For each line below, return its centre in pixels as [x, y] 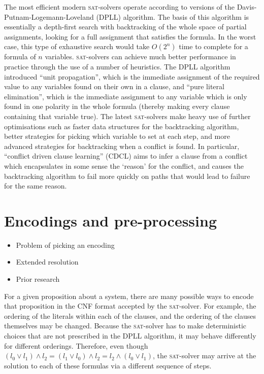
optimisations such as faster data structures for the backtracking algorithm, [122, 126]
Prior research [38, 279]
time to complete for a [213, 46]
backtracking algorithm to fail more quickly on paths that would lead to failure [127, 176]
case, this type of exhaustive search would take [77, 46]
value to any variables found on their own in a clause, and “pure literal [114, 86]
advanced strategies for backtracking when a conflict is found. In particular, [122, 146]
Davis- [247, 7]
